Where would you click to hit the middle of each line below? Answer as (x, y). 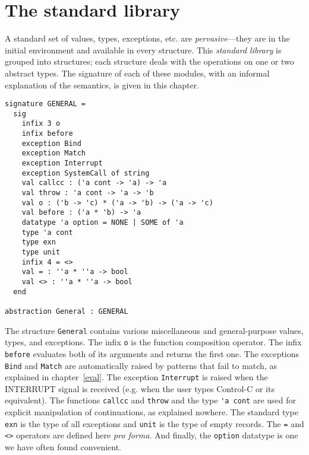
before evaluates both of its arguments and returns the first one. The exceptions (152, 353)
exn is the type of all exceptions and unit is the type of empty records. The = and (154, 423)
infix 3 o (41, 124)
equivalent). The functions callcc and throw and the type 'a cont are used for (151, 400)
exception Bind (51, 143)
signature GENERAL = (45, 104)
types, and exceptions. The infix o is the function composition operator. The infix (153, 342)
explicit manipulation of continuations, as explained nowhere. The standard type (152, 412)
